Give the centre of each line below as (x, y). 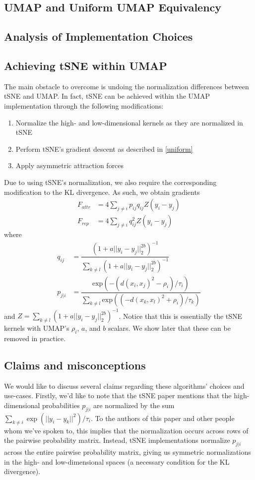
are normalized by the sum (134, 405)
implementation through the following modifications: (84, 105)
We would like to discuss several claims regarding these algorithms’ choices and (124, 386)
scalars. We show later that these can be (169, 328)
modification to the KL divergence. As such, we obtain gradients (102, 192)
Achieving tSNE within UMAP (86, 65)
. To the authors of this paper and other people (163, 418)
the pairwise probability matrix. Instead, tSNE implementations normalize (117, 440)
